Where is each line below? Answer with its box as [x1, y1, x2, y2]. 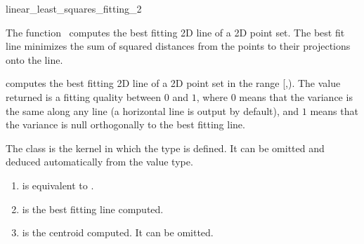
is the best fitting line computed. [22, 201, 164, 216]
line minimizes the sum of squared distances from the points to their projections [6, 39, 351, 53]
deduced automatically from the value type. [6, 154, 193, 169]
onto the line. [6, 52, 63, 67]
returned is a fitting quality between [6, 89, 162, 104]
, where [196, 89, 228, 104]
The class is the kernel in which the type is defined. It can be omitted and [6, 140, 325, 155]
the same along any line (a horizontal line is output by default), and [6, 103, 299, 118]
